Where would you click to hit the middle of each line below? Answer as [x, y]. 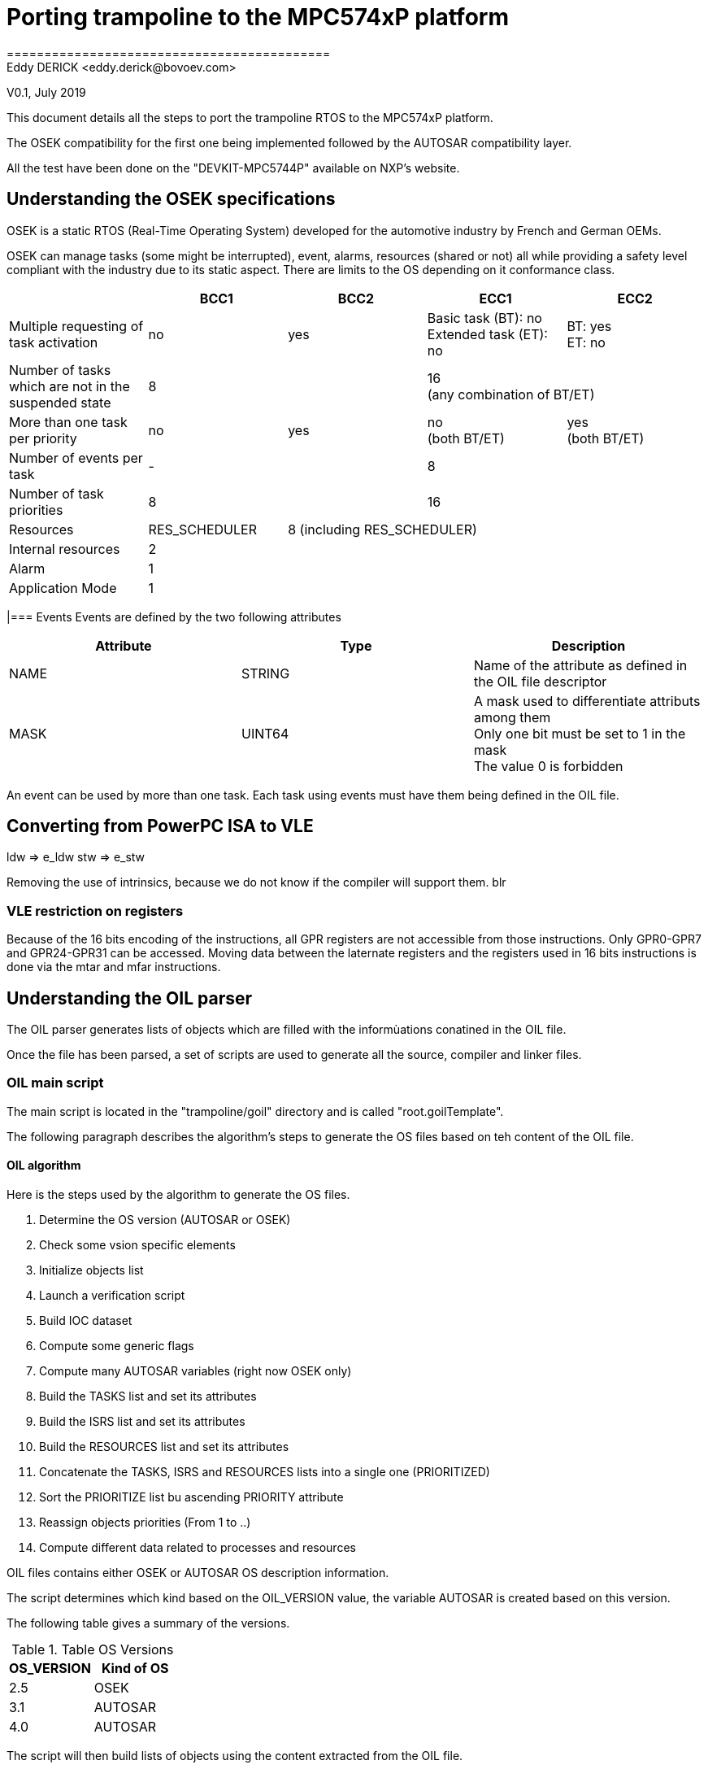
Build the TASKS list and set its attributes [148, 1396]
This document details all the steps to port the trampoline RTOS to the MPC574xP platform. [250, 117]
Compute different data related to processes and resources [198, 1547]
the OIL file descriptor [540, 681]
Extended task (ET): [487, 334]
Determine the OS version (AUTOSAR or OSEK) [165, 1220]
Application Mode [63, 588]
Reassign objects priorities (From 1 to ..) [145, 1522]
